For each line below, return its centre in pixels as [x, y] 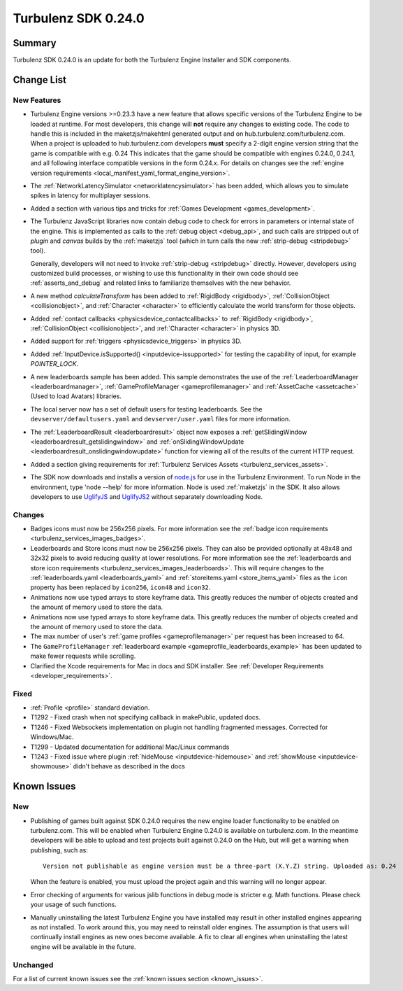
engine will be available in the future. [83, 947]
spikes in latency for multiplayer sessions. [90, 195]
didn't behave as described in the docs [129, 766]
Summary [35, 43]
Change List [39, 79]
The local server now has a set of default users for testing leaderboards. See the [146, 409]
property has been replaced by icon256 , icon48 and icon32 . [120, 587]
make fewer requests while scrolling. [83, 656]
